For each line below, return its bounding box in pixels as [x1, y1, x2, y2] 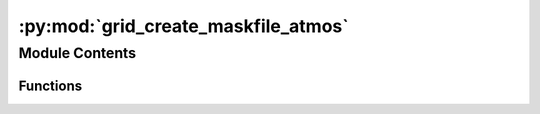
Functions [18, 77, 83, 94]
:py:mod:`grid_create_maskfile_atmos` [18, 15, 349, 37]
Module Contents [18, 44, 137, 62]
